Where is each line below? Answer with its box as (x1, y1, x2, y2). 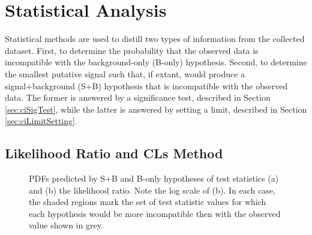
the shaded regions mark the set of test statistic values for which (29, 195, 266, 208)
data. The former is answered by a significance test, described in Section (5, 91, 271, 104)
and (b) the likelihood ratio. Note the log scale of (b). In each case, (29, 183, 275, 196)
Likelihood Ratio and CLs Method (5, 144, 223, 162)
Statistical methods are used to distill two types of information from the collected (5, 32, 305, 45)
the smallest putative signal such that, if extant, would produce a (5, 67, 245, 80)
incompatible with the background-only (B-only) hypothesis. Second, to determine (5, 56, 307, 68)
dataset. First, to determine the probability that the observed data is (5, 44, 259, 56)
